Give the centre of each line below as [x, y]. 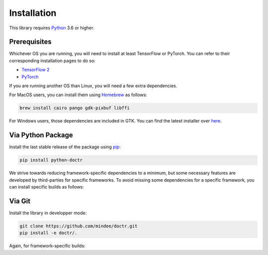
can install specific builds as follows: [47, 187]
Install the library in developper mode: [48, 213]
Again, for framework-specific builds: [47, 246]
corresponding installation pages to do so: [52, 61]
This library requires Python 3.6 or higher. [52, 28]
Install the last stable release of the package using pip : [65, 147]
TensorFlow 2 [35, 70]
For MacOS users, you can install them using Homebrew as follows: [78, 95]
